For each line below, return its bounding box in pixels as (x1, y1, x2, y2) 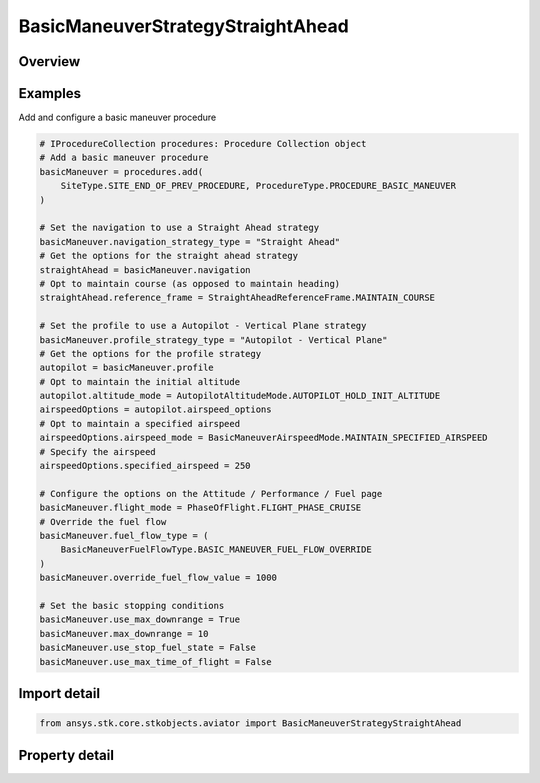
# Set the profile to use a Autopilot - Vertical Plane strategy (39, 320, 367, 332)
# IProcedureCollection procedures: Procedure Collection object (39, 138, 367, 150)
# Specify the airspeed (39, 446, 157, 457)
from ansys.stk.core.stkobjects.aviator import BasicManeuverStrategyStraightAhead (39, 718, 462, 729)
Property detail (18, 746, 115, 764)
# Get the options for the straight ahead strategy (39, 250, 299, 262)
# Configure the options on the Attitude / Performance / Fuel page (39, 488, 383, 499)
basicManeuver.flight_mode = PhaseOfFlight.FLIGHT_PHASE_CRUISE (39, 502, 362, 514)
